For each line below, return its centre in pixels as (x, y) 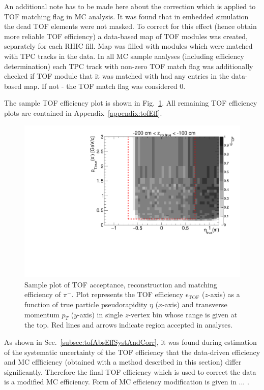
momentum (42, 314)
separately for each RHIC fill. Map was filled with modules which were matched (128, 46)
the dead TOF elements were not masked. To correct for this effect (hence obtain (130, 26)
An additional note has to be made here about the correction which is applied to (130, 6)
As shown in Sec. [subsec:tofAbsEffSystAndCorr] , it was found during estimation (130, 342)
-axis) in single (100, 314)
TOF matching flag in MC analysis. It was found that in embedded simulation (126, 16)
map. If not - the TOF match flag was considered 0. (105, 86)
